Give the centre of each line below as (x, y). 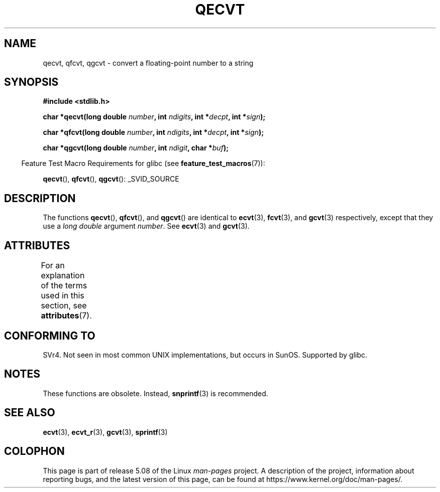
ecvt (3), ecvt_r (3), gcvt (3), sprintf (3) (105, 432)
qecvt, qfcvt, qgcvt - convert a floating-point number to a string (148, 63)
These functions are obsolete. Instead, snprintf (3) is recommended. (155, 393)
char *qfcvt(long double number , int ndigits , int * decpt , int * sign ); (153, 132)
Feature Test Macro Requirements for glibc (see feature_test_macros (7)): (143, 163)
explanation (63, 276)
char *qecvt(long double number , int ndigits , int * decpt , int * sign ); (154, 117)
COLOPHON (34, 451)
